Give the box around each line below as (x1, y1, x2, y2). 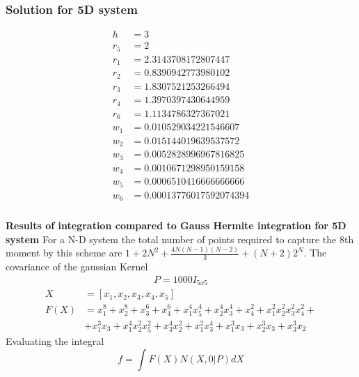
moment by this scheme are (6, 245, 122, 260)
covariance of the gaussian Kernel (6, 259, 148, 274)
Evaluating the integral (6, 333, 104, 348)
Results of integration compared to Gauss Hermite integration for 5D (6, 217, 346, 232)
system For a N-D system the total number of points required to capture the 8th (6, 231, 354, 246)
